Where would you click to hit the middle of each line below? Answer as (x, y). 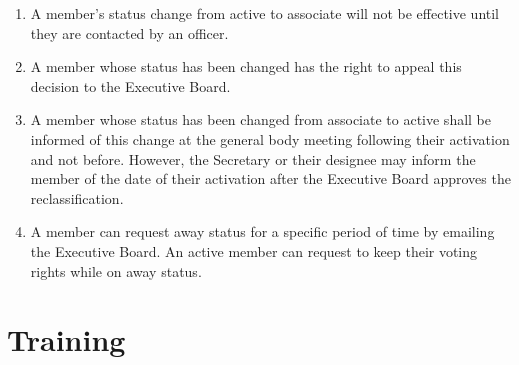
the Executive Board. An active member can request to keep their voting (254, 250)
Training (66, 339)
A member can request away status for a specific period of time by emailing (262, 231)
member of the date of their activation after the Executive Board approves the (270, 178)
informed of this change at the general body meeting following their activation (270, 138)
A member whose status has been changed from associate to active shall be (261, 119)
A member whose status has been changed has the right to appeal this (246, 66)
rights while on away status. (116, 270)
